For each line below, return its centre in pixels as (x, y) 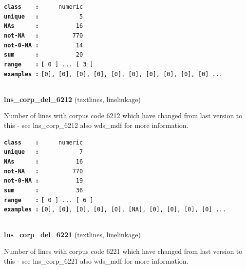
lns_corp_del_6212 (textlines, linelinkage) (72, 99)
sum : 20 (44, 55)
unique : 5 (44, 16)
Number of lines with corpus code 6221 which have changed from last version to (123, 251)
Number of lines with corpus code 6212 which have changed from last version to (123, 115)
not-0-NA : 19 (44, 181)
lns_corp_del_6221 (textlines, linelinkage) (72, 235)
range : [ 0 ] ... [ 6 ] (49, 200)
